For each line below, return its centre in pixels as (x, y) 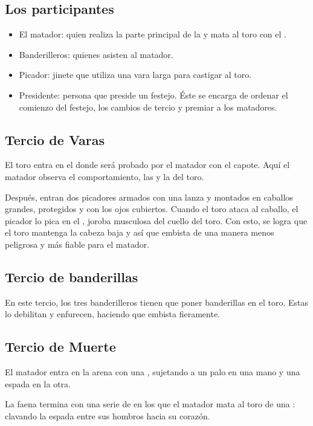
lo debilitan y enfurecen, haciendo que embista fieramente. (112, 314)
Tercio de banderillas (72, 276)
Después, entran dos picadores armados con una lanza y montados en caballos (149, 197)
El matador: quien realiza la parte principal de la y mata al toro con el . (153, 34)
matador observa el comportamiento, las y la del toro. (105, 176)
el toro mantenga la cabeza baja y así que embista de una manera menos (140, 232)
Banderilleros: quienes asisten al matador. (96, 54)
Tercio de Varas (55, 139)
